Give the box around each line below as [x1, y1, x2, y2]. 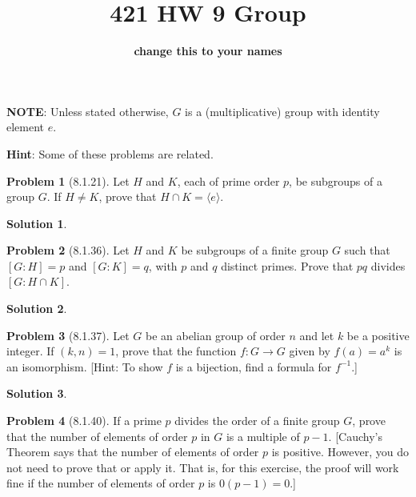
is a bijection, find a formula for [175, 358, 332, 375]
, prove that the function [115, 343, 237, 359]
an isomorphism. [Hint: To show [6, 358, 163, 375]
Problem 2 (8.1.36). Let [6, 242, 130, 259]
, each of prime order [177, 172, 280, 189]
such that [344, 242, 390, 259]
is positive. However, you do [271, 443, 410, 460]
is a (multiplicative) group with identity [185, 102, 380, 119]
